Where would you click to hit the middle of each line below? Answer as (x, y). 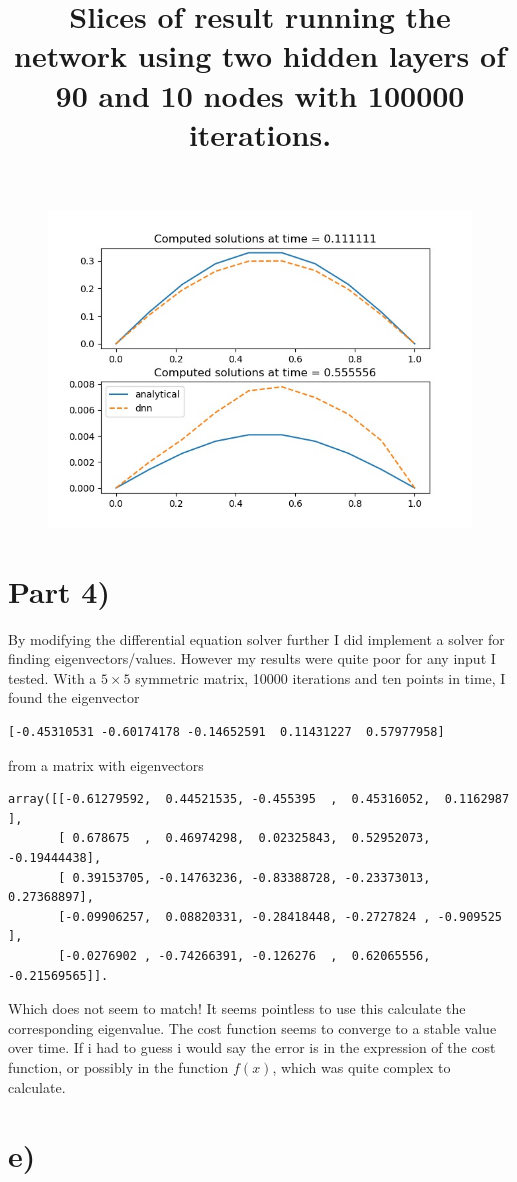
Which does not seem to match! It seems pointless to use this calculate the (237, 1008)
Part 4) (59, 590)
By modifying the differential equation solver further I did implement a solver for (256, 638)
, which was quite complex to (361, 1066)
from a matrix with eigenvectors (106, 764)
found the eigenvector (74, 697)
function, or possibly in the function (118, 1066)
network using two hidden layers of (260, 55)
